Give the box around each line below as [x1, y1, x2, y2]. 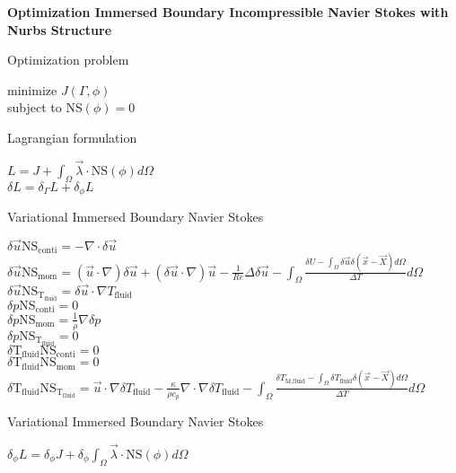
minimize [7, 80, 57, 99]
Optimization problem [7, 50, 129, 69]
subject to [7, 98, 62, 117]
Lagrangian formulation [7, 127, 137, 146]
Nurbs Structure [7, 20, 112, 39]
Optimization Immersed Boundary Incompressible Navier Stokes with [7, 3, 449, 21]
